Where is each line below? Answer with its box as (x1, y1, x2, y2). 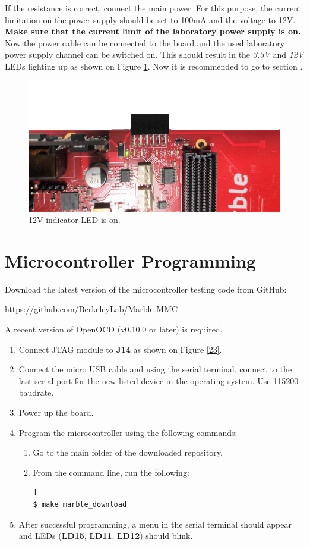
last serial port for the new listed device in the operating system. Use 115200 (18, 374, 299, 387)
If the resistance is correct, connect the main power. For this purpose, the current (5, 2, 302, 14)
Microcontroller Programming (5, 248, 256, 272)
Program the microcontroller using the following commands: (18, 426, 238, 438)
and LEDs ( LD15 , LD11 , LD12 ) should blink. (18, 529, 193, 542)
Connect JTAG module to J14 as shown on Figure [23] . (18, 343, 222, 355)
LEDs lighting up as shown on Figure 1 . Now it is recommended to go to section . (5, 59, 303, 72)
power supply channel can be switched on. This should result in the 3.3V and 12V (5, 48, 304, 61)
